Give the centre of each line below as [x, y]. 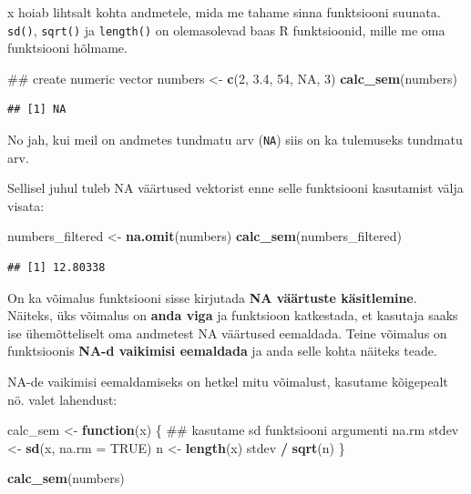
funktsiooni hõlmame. [67, 48]
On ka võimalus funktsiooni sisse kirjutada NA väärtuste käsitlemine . [212, 297]
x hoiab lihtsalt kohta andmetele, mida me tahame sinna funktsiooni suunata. [224, 12]
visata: [26, 205]
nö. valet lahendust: [62, 399]
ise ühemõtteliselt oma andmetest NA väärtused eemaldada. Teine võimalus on [227, 333]
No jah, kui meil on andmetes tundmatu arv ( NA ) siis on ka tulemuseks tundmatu [235, 140]
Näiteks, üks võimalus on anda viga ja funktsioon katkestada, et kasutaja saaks [233, 315]
